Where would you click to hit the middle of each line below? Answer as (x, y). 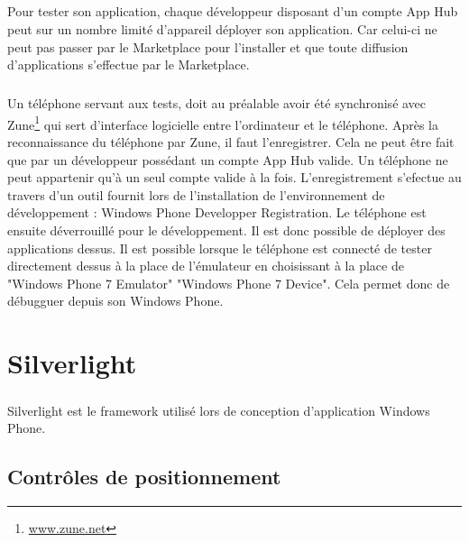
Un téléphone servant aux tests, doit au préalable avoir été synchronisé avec (217, 103)
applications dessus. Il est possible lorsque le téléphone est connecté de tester (220, 248)
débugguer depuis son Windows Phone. (115, 301)
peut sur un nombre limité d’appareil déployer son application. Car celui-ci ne (222, 28)
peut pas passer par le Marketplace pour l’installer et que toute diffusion (208, 46)
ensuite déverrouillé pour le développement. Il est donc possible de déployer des (226, 230)
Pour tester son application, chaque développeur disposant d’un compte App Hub (233, 11)
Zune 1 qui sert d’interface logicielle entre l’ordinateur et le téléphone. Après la (223, 123)
